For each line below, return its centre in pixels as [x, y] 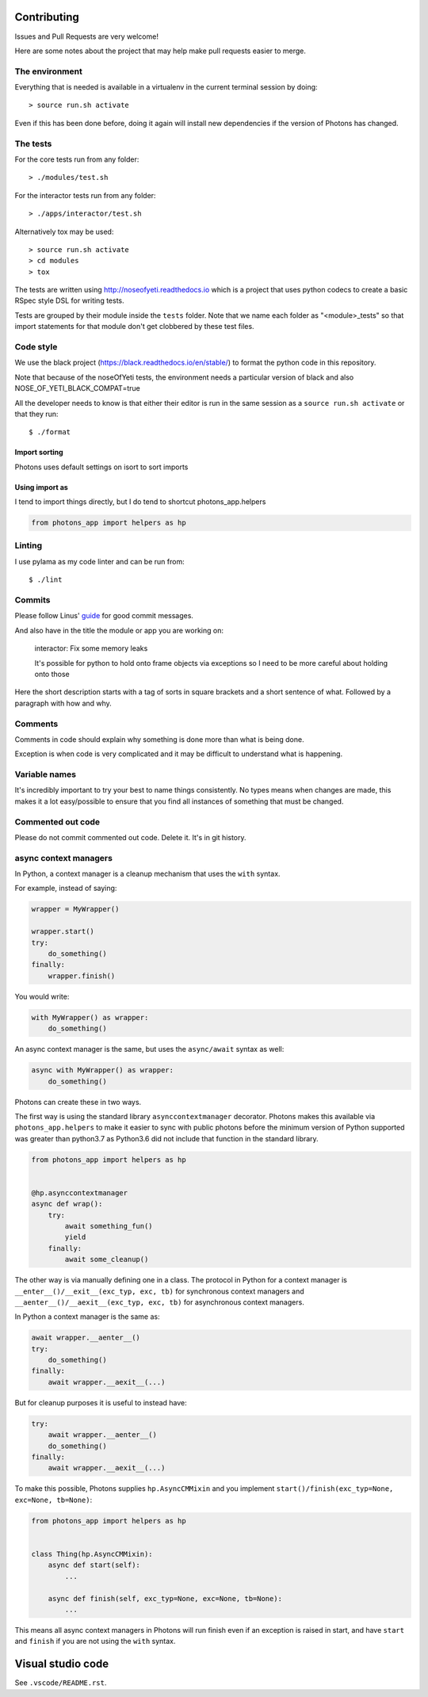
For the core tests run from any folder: [77, 159]
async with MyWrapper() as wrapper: [103, 1070]
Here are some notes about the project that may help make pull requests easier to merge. [160, 51]
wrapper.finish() [82, 976]
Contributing [47, 17]
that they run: [36, 414]
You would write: [42, 996]
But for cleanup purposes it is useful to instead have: [101, 1402]
